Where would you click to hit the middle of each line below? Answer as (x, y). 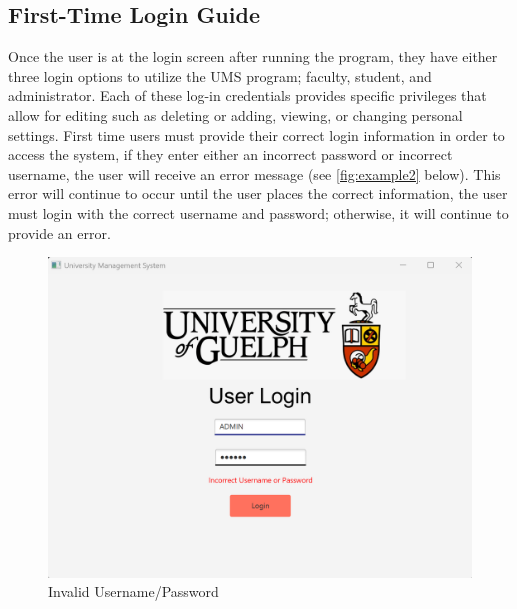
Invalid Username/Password (133, 591)
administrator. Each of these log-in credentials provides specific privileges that (247, 95)
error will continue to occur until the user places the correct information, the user (258, 193)
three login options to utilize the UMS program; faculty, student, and (220, 75)
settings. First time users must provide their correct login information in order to (256, 134)
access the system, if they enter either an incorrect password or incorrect (230, 154)
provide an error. (59, 232)
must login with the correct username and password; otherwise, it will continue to (258, 212)
